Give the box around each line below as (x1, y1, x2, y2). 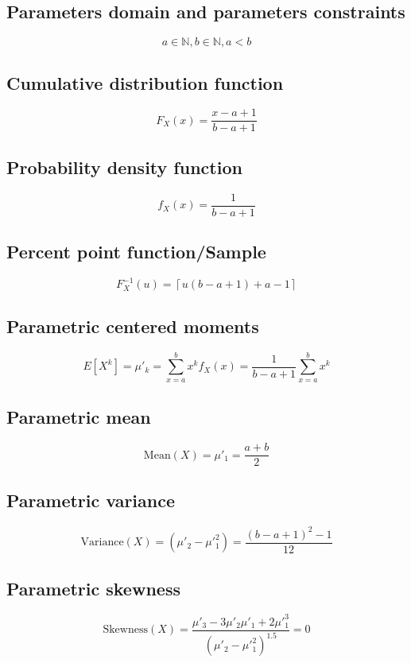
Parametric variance (6, 488, 176, 513)
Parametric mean (6, 405, 151, 429)
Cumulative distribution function (6, 70, 284, 95)
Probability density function (6, 154, 242, 179)
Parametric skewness (6, 576, 180, 600)
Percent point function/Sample (6, 239, 266, 264)
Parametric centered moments (6, 313, 259, 338)
